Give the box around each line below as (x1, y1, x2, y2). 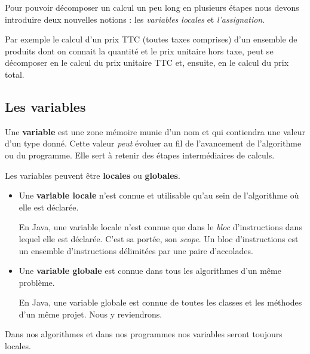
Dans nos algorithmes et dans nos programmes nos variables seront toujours (5, 328, 283, 340)
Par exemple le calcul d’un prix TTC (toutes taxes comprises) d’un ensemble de (5, 33, 297, 45)
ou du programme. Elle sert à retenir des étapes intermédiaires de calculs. (5, 148, 275, 161)
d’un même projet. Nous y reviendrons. (19, 307, 162, 320)
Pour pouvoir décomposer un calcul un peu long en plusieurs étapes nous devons (5, 1, 299, 13)
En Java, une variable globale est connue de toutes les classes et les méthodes (19, 296, 302, 309)
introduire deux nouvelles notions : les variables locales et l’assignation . (5, 13, 265, 25)
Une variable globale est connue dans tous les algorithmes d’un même (19, 264, 281, 277)
